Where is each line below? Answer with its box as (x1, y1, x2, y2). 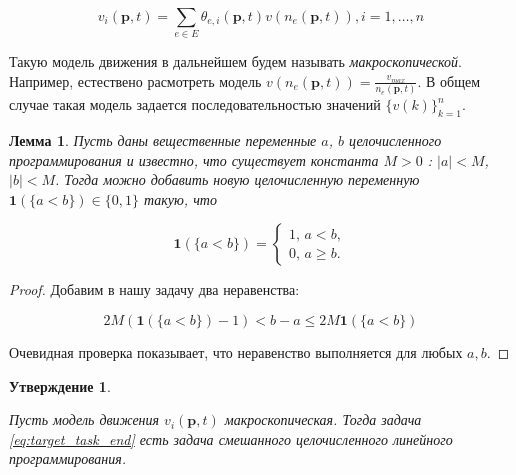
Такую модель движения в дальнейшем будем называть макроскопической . (9, 51, 463, 72)
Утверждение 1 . (9, 375, 111, 396)
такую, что (143, 188, 217, 209)
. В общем (417, 70, 481, 91)
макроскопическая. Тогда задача (224, 409, 422, 430)
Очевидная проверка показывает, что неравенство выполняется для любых (9, 342, 463, 362)
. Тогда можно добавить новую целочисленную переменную (55, 169, 420, 190)
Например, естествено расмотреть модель (9, 70, 262, 91)
